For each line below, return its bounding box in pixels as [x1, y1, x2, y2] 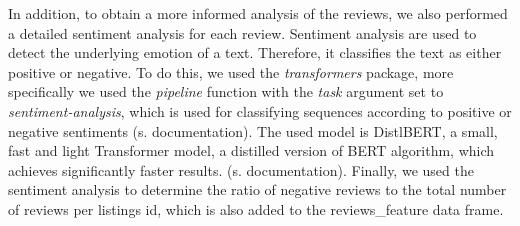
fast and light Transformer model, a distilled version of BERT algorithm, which [8, 140, 495, 161]
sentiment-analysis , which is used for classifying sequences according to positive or [8, 100, 512, 121]
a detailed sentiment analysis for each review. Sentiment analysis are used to [8, 22, 477, 43]
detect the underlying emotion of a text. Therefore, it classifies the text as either [8, 42, 502, 63]
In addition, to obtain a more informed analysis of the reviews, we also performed [8, 3, 508, 23]
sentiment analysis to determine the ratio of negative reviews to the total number [8, 179, 507, 200]
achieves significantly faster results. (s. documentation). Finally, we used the [8, 159, 474, 180]
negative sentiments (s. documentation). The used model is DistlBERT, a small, [8, 120, 498, 141]
